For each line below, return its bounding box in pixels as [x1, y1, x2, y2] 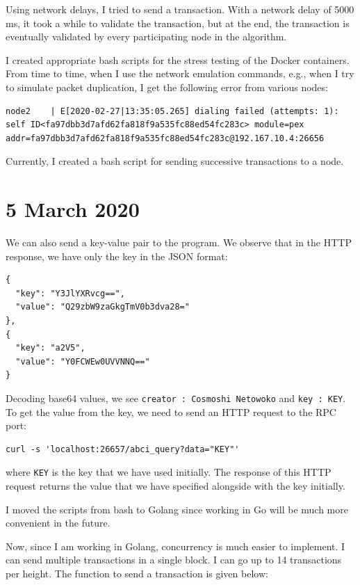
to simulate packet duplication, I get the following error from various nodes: [6, 79, 328, 94]
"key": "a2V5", [15, 343, 85, 353]
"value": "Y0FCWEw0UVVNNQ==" [15, 356, 150, 367]
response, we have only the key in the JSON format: [6, 248, 228, 263]
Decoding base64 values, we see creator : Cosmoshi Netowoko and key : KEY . [6, 391, 346, 405]
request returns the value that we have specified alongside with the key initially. [6, 479, 345, 493]
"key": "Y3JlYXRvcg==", [15, 288, 125, 298]
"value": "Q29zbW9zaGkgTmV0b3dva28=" [15, 302, 190, 312]
